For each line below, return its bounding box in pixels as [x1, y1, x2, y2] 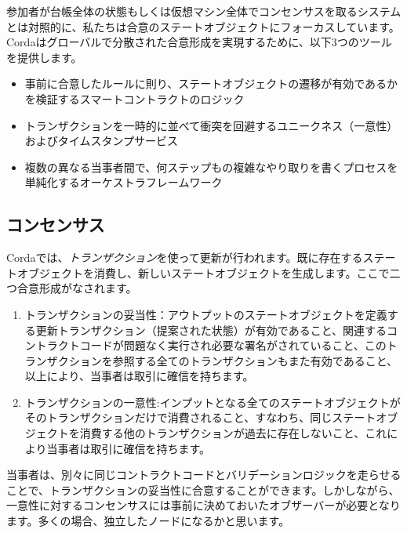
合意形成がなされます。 [16, 280, 137, 296]
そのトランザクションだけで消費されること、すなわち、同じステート [24, 409, 376, 426]
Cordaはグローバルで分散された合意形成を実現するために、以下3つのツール [6, 34, 392, 50]
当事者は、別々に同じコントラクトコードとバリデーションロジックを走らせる [6, 466, 402, 483]
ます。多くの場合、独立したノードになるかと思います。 [6, 513, 290, 529]
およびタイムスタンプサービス [24, 132, 179, 149]
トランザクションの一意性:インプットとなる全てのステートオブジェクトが [24, 393, 401, 410]
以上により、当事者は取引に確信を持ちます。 [24, 368, 254, 384]
